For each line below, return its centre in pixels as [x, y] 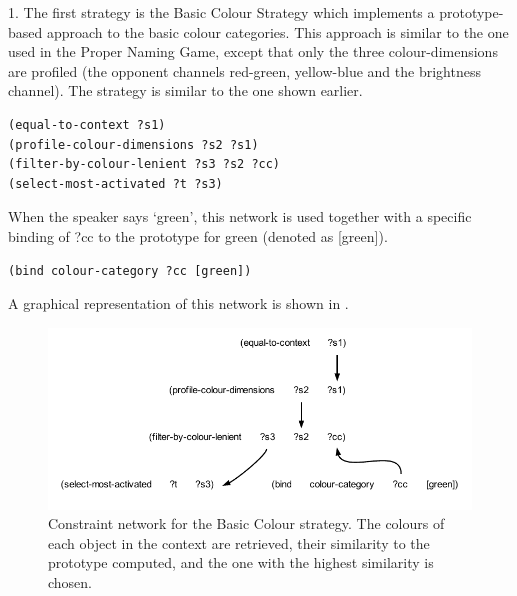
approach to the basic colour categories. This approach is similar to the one [277, 31]
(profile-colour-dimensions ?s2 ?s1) [133, 144]
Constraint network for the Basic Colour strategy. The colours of [246, 523]
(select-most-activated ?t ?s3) [115, 183]
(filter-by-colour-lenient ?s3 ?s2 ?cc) [144, 164]
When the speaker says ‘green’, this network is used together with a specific [240, 216]
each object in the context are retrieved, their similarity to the [239, 542]
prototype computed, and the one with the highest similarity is [241, 562]
